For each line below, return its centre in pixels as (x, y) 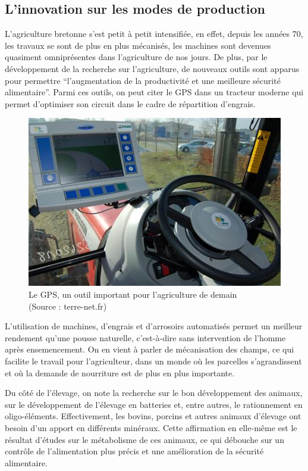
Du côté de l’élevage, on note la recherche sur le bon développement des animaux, (154, 393)
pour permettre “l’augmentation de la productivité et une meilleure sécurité (143, 80)
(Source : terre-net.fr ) (68, 306)
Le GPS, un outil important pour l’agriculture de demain (133, 294)
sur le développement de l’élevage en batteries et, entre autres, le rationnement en (154, 404)
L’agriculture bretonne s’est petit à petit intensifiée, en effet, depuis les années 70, (154, 34)
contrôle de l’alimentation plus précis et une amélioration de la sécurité (134, 451)
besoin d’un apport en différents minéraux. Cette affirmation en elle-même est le (151, 427)
